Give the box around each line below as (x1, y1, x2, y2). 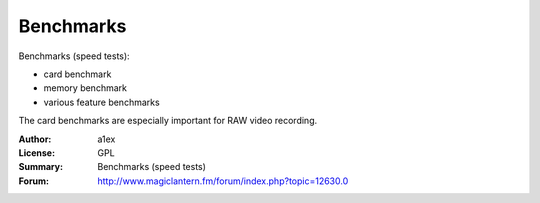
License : (18, 146, 55, 159)
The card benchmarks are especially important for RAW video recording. (18, 115, 318, 127)
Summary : (18, 161, 64, 173)
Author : (18, 133, 52, 145)
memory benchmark (43, 82, 127, 94)
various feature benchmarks (43, 96, 160, 108)
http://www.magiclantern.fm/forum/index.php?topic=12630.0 (97, 175, 349, 187)
